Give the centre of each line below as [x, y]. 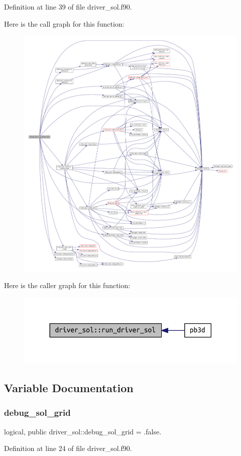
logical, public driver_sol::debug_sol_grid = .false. [83, 431]
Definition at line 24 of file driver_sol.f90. [68, 448]
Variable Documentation [69, 387]
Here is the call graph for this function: [64, 23]
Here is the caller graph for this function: [67, 285]
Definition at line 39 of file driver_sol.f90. [68, 7]
